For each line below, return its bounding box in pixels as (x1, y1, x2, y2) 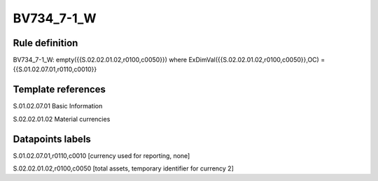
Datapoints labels (13, 133, 91, 145)
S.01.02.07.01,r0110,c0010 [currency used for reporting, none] (13, 151, 190, 160)
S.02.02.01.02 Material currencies (13, 115, 111, 123)
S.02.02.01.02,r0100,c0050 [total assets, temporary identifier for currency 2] (13, 164, 234, 173)
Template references (13, 84, 106, 96)
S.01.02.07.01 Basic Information (13, 102, 103, 110)
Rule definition (13, 37, 78, 49)
